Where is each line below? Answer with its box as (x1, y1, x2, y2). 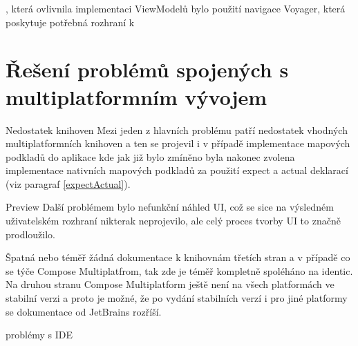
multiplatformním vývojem (6, 82, 267, 110)
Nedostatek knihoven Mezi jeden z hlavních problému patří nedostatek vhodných (6, 122, 348, 137)
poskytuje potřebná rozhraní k (6, 15, 135, 29)
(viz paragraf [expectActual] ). (6, 176, 131, 191)
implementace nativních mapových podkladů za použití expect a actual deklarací (6, 163, 348, 177)
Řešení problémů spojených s (6, 55, 289, 84)
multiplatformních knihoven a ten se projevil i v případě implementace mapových (6, 136, 350, 151)
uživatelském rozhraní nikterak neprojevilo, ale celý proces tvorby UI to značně (6, 213, 341, 228)
